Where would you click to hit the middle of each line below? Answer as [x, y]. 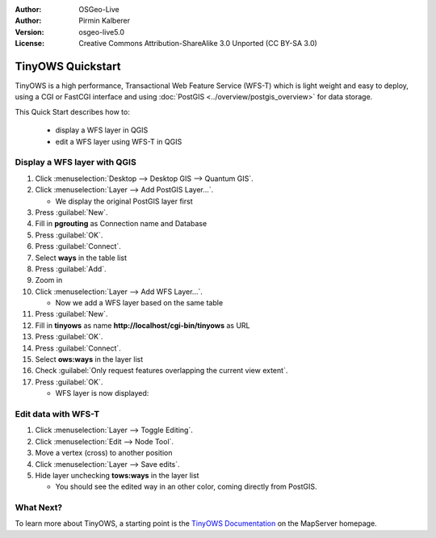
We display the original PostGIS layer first [124, 201]
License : [29, 44]
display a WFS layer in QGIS [102, 130]
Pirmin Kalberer [105, 21]
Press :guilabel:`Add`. [71, 269]
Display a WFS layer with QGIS [75, 162]
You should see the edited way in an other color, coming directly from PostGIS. [186, 487]
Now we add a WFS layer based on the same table [139, 303]
